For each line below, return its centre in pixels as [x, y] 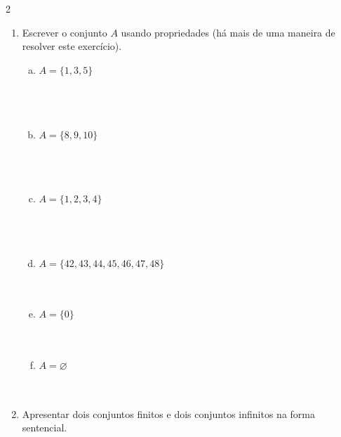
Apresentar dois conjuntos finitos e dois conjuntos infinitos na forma [168, 413]
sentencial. [45, 428]
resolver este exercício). [72, 46]
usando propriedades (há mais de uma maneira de [228, 32]
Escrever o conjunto [65, 32]
